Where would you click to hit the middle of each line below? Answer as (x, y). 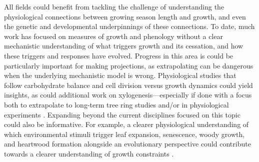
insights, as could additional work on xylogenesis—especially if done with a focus (128, 95)
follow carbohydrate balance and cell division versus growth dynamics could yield (128, 85)
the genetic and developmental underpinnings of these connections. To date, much (129, 26)
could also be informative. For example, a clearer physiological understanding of (126, 124)
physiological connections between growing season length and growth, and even (125, 16)
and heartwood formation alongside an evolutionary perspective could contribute (127, 144)
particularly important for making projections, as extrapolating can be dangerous (129, 65)
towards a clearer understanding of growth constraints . (89, 153)
